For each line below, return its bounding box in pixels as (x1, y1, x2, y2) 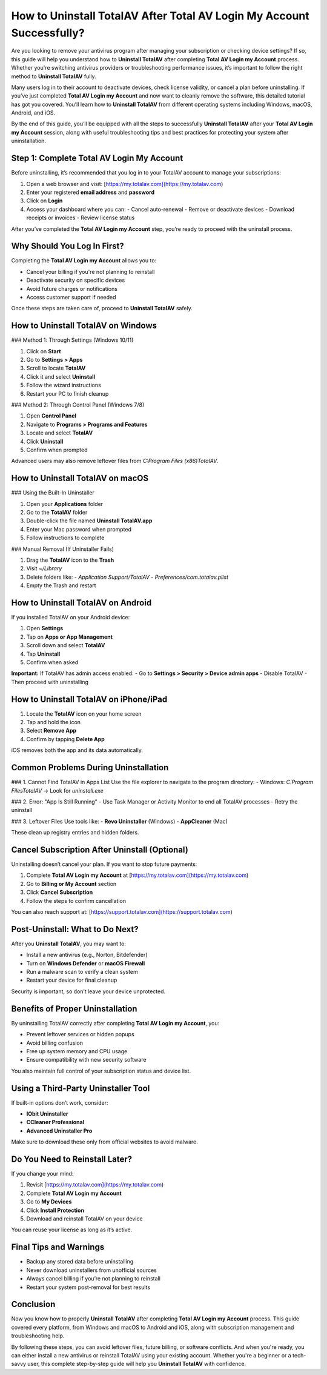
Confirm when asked (26, 659, 79, 666)
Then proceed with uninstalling (11, 678, 89, 685)
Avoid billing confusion (26, 1039, 84, 1047)
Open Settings (26, 625, 64, 632)
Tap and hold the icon (26, 719, 81, 726)
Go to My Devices (26, 1198, 72, 1205)
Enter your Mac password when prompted (26, 525, 132, 533)
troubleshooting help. (11, 1332, 65, 1339)
